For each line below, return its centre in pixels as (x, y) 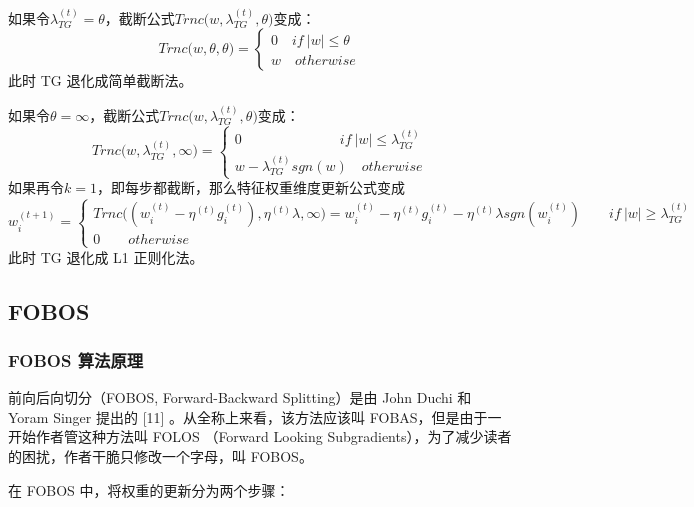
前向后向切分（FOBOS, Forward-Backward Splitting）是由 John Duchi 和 (240, 397)
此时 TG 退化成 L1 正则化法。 (106, 256)
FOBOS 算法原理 (76, 359)
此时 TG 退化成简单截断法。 (100, 80)
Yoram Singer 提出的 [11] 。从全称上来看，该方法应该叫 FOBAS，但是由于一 (255, 416)
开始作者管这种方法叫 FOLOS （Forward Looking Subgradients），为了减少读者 (260, 436)
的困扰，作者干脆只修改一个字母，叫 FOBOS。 (160, 455)
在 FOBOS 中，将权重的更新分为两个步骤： (149, 489)
